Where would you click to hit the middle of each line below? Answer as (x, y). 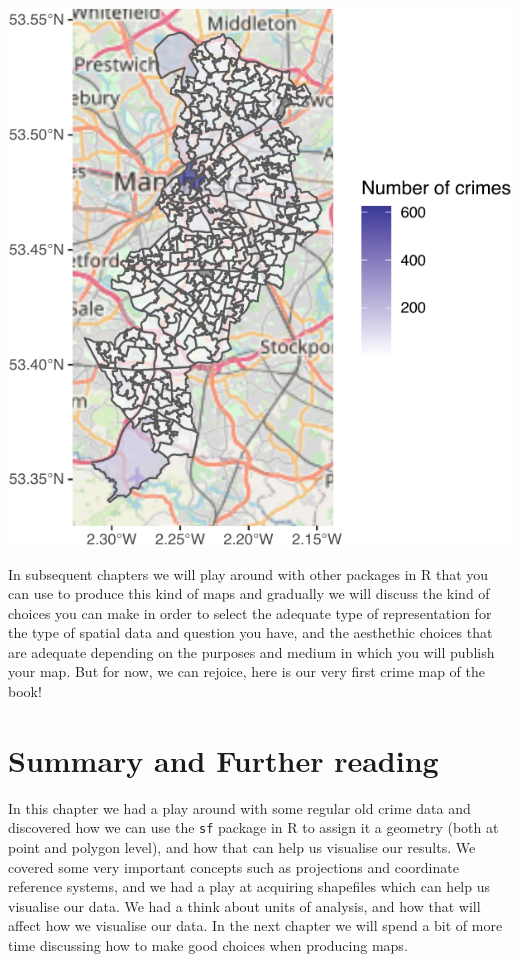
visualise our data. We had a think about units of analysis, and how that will (244, 905)
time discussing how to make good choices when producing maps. (208, 945)
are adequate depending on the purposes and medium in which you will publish (251, 651)
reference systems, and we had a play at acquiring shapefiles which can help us (249, 886)
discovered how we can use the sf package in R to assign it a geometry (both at (253, 827)
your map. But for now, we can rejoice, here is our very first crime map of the (247, 671)
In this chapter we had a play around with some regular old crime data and (239, 807)
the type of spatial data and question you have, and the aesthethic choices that (250, 632)
